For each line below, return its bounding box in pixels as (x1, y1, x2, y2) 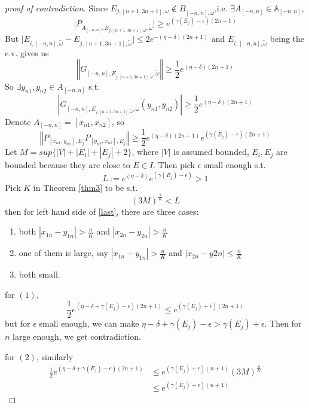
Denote (5, 115, 31, 127)
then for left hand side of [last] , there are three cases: (5, 205, 199, 217)
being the (270, 32, 305, 44)
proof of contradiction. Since (5, 2, 108, 14)
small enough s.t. (204, 159, 266, 171)
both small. (19, 268, 60, 281)
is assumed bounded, (173, 145, 249, 158)
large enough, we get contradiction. (13, 330, 141, 343)
